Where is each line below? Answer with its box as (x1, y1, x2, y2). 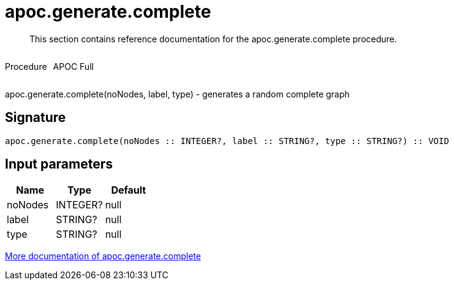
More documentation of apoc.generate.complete (5, 251, 201, 262)
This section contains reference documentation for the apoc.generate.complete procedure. (29, 33, 397, 44)
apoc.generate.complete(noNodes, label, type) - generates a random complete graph (5, 88, 350, 99)
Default (111, 184, 146, 197)
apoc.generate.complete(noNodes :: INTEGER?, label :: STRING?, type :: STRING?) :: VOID (5, 135, 449, 146)
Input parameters (5, 156, 113, 172)
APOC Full (53, 61, 94, 72)
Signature (5, 110, 66, 126)
